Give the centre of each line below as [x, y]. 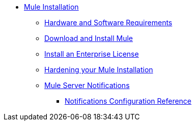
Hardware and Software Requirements [108, 23]
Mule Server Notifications [87, 85]
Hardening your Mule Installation [99, 70]
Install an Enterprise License [92, 54]
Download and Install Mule [89, 38]
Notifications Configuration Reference [128, 101]
